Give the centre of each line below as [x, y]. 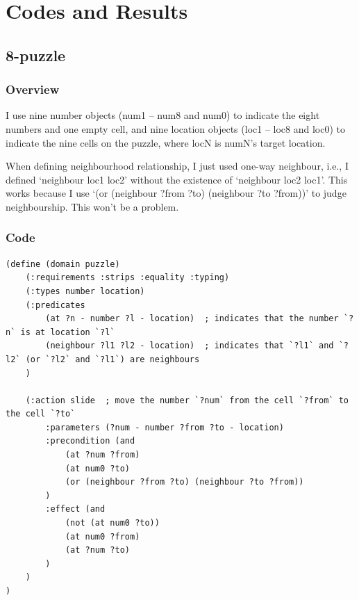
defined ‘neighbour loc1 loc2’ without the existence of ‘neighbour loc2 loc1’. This [177, 179]
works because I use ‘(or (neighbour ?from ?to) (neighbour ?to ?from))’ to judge [176, 193]
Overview [33, 89]
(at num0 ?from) [102, 536]
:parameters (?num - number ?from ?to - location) [165, 427]
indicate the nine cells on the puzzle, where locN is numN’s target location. [166, 142]
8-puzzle [36, 55]
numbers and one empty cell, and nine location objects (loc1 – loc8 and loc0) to [176, 128]
